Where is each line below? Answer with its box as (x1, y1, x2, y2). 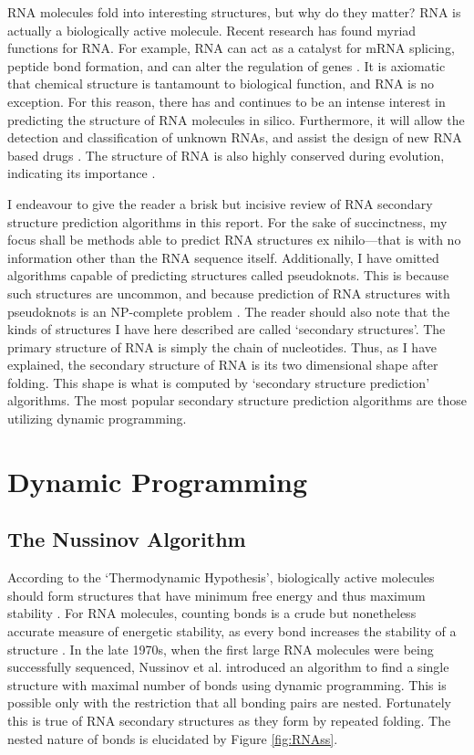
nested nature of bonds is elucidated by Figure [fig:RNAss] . (7, 729, 338, 748)
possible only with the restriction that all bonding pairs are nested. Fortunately (7, 693, 451, 712)
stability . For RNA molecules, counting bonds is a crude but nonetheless (7, 603, 417, 623)
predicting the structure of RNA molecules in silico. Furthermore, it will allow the (7, 110, 465, 129)
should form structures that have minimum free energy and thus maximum (7, 585, 426, 604)
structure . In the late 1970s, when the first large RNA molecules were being (7, 639, 434, 658)
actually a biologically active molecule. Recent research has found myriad (7, 20, 417, 39)
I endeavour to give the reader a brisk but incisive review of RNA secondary (7, 194, 433, 213)
